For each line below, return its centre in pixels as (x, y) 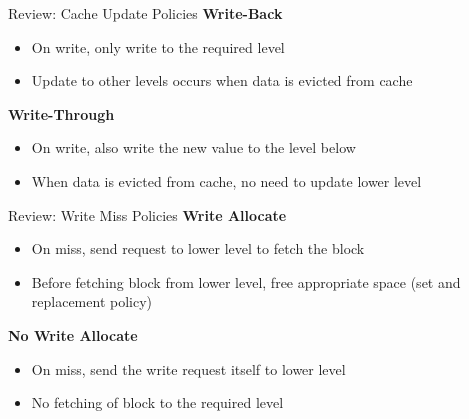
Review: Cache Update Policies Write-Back (145, 13)
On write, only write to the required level (158, 46)
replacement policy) (92, 301)
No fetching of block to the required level (157, 402)
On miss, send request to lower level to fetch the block (198, 248)
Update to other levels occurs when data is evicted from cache (222, 80)
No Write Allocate (73, 334)
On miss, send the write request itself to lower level (188, 368)
